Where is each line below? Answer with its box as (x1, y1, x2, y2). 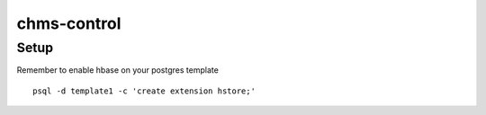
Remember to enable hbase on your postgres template (16, 65, 220, 75)
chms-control (16, 13, 121, 33)
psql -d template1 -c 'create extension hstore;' (32, 85, 256, 96)
